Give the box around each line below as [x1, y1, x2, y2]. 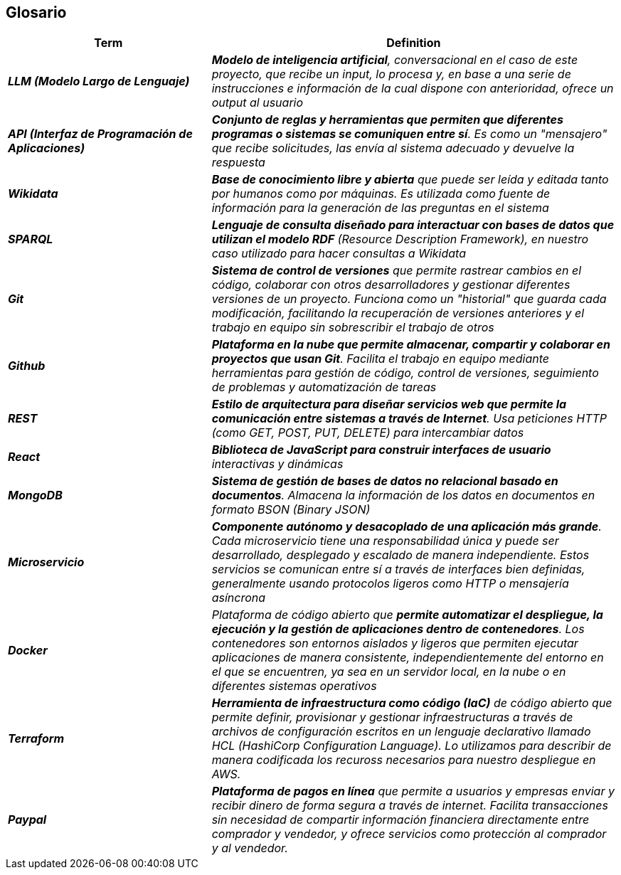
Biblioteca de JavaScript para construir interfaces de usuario [211, 442, 551, 457]
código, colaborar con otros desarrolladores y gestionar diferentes [211, 277, 570, 292]
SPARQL [8, 232, 53, 247]
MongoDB [8, 488, 63, 503]
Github [8, 359, 46, 373]
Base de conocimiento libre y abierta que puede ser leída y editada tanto [211, 172, 609, 187]
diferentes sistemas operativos [211, 679, 377, 694]
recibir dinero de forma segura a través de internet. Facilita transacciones [211, 798, 608, 813]
